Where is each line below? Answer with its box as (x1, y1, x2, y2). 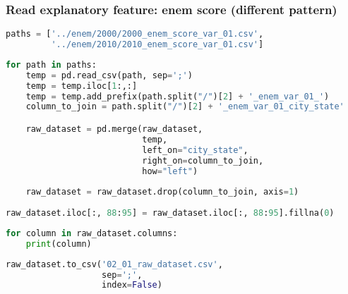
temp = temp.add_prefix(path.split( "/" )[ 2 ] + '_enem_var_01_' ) (25, 91, 330, 102)
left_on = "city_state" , (142, 145, 248, 155)
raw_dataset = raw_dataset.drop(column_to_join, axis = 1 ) (25, 187, 299, 197)
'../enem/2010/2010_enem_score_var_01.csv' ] (51, 39, 264, 50)
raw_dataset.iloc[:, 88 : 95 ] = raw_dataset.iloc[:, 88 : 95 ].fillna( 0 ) (6, 208, 335, 218)
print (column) (25, 238, 92, 249)
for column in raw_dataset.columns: (6, 228, 178, 238)
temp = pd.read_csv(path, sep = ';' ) (25, 70, 193, 80)
